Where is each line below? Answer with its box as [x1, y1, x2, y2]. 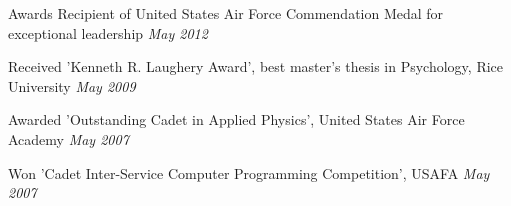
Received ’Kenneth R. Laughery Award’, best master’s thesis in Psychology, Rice [8, 56, 504, 77]
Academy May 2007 [8, 128, 129, 149]
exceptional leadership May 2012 [8, 22, 208, 43]
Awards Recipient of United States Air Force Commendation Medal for [8, 3, 444, 23]
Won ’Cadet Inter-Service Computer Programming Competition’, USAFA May [8, 162, 490, 183]
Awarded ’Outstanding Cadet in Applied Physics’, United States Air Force [8, 109, 465, 130]
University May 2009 [8, 75, 136, 96]
